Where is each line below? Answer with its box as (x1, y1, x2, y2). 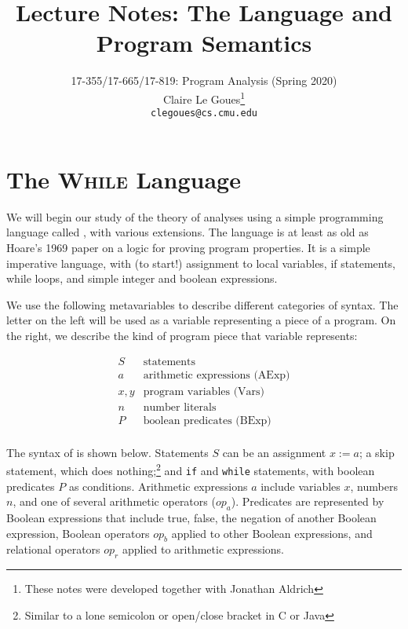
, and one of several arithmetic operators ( (13, 493, 216, 510)
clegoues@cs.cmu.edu (150, 108, 258, 119)
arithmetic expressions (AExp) (143, 369, 290, 381)
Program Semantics (96, 27, 312, 59)
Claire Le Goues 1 (162, 88, 246, 107)
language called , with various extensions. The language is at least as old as (6, 224, 369, 240)
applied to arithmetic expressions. (122, 541, 285, 558)
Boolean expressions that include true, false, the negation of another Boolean (6, 509, 377, 525)
